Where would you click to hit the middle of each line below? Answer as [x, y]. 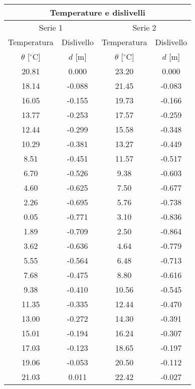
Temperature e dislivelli [97, 12]
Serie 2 [144, 27]
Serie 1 [51, 27]
